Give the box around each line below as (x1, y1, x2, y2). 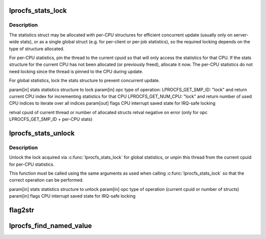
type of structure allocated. (9, 46, 65, 52)
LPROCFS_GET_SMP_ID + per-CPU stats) (9, 116, 93, 122)
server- (233, 32, 249, 38)
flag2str (9, 206, 34, 214)
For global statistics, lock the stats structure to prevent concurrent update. (9, 78, 160, 84)
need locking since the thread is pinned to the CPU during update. (9, 68, 143, 74)
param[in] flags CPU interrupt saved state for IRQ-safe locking (9, 193, 135, 199)
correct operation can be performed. (9, 177, 84, 183)
